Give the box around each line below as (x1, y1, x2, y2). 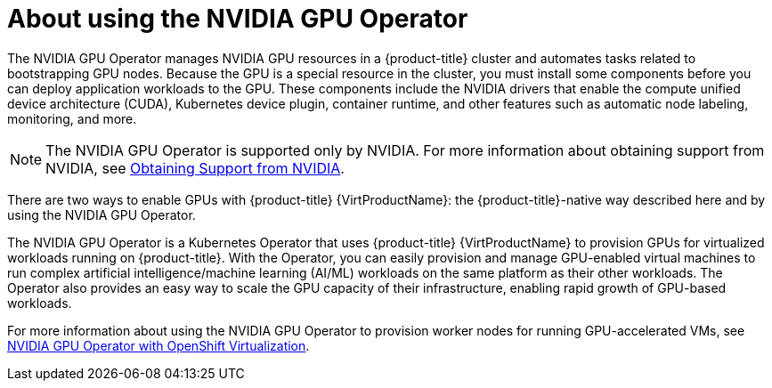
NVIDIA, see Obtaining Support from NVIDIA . (45, 158, 345, 177)
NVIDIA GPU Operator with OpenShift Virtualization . (7, 337, 310, 353)
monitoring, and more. (7, 110, 137, 126)
